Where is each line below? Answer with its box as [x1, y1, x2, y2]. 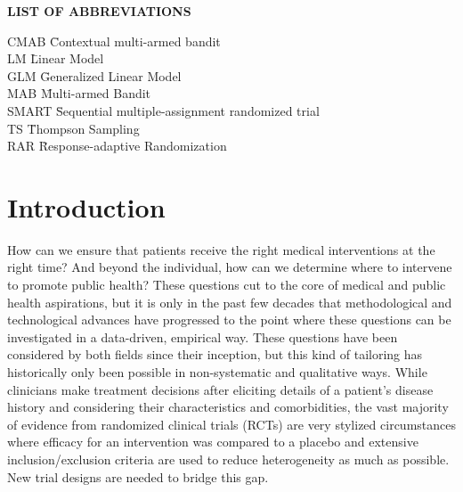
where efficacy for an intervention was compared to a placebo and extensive [7, 432, 418, 451]
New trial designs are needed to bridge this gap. [7, 467, 269, 486]
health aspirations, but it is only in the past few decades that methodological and [7, 292, 452, 311]
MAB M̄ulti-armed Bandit [7, 84, 151, 102]
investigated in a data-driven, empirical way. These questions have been [7, 327, 398, 346]
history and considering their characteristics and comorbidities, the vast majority [7, 398, 449, 416]
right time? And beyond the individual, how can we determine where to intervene [7, 258, 452, 276]
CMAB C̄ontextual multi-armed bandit [7, 31, 221, 50]
